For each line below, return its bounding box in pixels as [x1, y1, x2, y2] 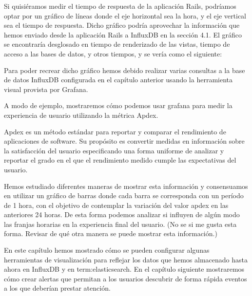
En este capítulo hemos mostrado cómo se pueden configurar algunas [4, 245, 210, 255]
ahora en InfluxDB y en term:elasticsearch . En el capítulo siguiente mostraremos [4, 264, 245, 274]
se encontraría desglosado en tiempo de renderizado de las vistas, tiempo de [4, 39, 230, 49]
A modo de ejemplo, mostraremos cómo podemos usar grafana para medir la [4, 100, 233, 111]
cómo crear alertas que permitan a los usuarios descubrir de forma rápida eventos [4, 273, 247, 283]
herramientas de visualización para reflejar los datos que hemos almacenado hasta [4, 254, 248, 264]
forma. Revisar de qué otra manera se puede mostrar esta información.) [4, 228, 217, 239]
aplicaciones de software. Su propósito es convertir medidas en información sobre [4, 136, 245, 146]
